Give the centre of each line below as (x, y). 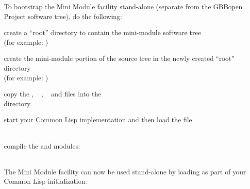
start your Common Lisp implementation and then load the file (98, 120)
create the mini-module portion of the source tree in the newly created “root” (119, 58)
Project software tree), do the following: (63, 16)
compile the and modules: (42, 145)
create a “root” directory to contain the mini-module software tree (102, 32)
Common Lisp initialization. (46, 181)
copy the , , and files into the (53, 94)
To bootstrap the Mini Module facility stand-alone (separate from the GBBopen (123, 6)
